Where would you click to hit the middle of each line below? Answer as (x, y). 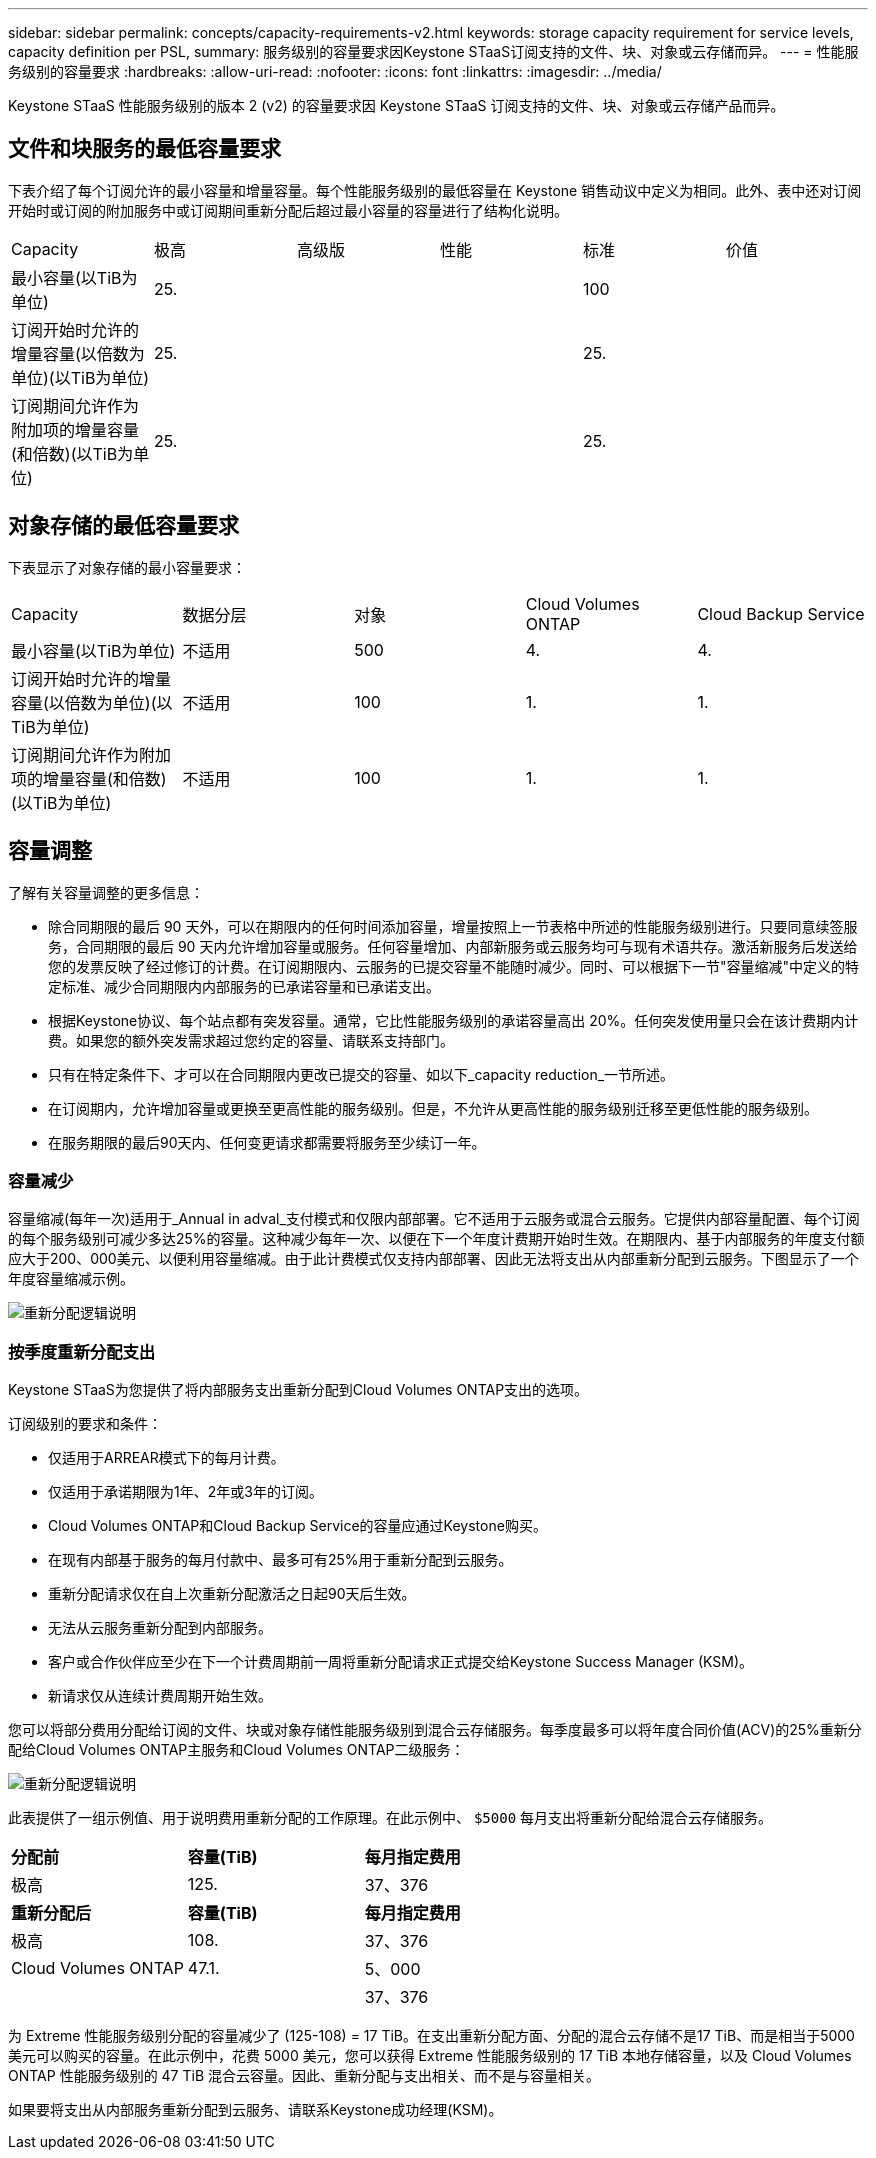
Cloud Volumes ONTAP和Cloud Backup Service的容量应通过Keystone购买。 (297, 1526)
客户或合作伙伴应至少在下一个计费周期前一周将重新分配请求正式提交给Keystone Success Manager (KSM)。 (401, 1662)
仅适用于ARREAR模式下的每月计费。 (166, 1458)
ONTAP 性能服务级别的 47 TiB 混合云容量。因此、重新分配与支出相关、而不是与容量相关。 (304, 2076)
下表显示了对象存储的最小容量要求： (127, 567)
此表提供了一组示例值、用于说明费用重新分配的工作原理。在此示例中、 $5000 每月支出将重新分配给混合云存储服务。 (390, 1818)
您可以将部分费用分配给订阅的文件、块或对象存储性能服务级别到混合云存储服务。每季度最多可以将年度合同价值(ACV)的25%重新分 (435, 1730)
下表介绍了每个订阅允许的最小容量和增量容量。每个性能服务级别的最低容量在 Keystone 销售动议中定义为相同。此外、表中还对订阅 (435, 190)
